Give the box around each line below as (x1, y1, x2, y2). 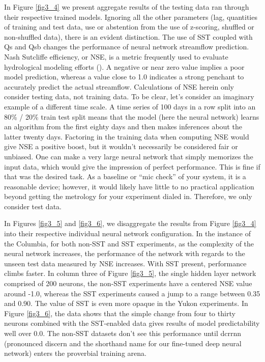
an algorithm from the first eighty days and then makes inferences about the (4, 121, 242, 132)
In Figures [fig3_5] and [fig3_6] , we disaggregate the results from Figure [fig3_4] (4, 218, 256, 229)
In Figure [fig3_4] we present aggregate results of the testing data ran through (4, 2, 249, 12)
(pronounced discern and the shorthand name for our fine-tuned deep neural (4, 338, 242, 348)
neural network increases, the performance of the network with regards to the (4, 248, 245, 259)
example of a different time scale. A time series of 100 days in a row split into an (4, 101, 256, 112)
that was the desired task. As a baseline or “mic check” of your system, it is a (4, 171, 246, 182)
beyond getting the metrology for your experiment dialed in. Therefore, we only (4, 191, 252, 202)
